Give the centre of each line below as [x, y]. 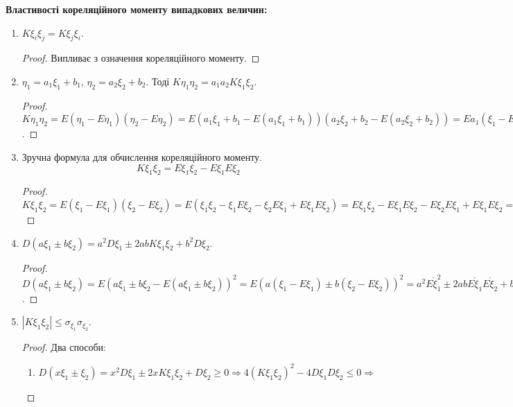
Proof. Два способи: [64, 346]
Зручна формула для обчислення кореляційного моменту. [142, 156]
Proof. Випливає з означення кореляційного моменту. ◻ [141, 58]
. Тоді [158, 81]
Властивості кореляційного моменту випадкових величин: [137, 9]
